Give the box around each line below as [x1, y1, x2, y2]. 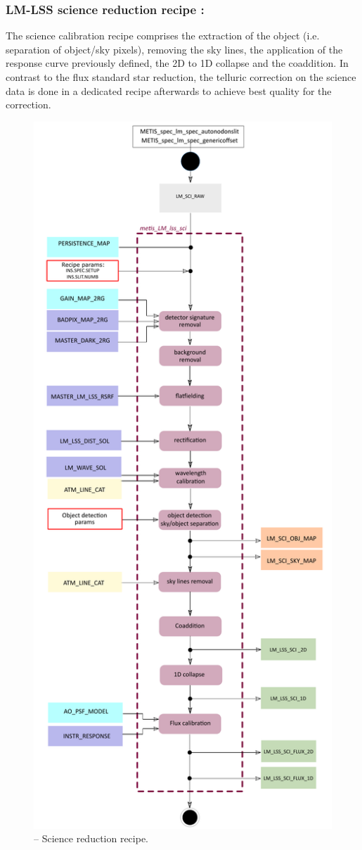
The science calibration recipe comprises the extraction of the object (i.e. [6, 28, 320, 43]
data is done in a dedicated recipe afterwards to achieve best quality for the [6, 83, 332, 98]
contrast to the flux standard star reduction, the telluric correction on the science [6, 70, 356, 84]
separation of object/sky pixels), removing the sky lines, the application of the [6, 42, 343, 56]
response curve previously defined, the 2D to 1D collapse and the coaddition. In [6, 56, 349, 70]
